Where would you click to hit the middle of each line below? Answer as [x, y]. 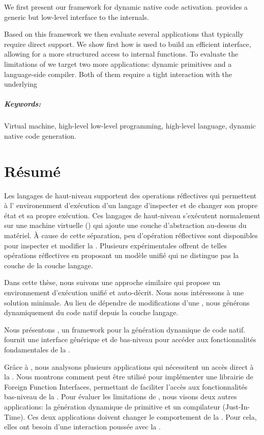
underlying [21, 84]
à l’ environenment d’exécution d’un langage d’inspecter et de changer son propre [131, 205]
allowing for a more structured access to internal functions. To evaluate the [121, 54]
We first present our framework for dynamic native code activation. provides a [126, 7]
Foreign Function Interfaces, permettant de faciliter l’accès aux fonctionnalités [126, 386]
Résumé [33, 171]
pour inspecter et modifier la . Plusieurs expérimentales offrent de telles [115, 245]
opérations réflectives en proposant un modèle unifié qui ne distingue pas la [122, 255]
